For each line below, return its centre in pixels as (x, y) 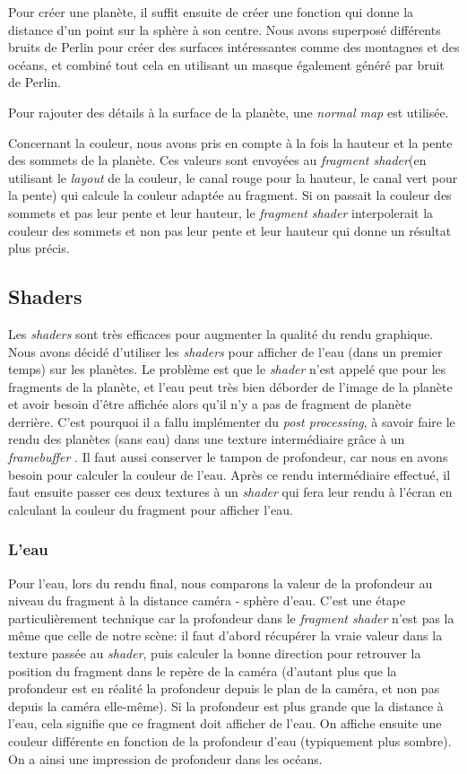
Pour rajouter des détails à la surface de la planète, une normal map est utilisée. (229, 112)
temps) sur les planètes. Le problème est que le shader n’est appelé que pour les (227, 369)
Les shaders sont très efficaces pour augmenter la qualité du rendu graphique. (221, 333)
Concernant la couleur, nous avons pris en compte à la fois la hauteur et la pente (230, 142)
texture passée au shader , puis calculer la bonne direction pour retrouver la (215, 653)
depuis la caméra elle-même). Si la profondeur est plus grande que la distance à (226, 705)
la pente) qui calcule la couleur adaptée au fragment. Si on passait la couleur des (230, 195)
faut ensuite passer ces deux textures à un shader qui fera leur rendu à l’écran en (230, 492)
